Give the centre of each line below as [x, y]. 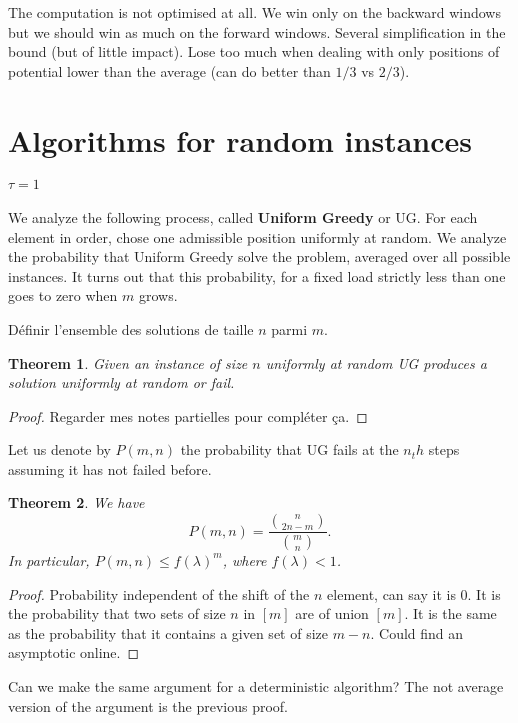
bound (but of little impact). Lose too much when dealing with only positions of [254, 51]
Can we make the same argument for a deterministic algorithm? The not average [256, 685]
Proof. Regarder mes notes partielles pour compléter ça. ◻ [188, 415]
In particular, [49, 559]
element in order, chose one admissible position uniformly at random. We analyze [257, 236]
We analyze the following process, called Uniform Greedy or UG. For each [243, 216]
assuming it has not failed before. [110, 468]
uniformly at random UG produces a [376, 362]
